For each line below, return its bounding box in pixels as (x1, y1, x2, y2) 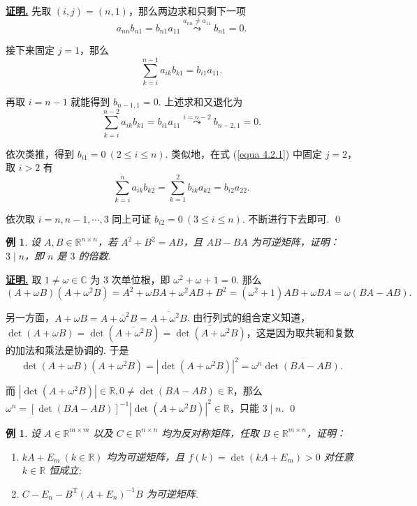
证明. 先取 (6, 3, 52, 17)
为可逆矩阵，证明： (251, 235, 339, 249)
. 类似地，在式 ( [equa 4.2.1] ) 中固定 (165, 146, 322, 161)
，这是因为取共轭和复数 (246, 325, 354, 340)
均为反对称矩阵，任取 (161, 425, 260, 440)
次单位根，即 (111, 271, 170, 286)
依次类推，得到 (6, 146, 74, 161)
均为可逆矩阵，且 (106, 449, 185, 463)
